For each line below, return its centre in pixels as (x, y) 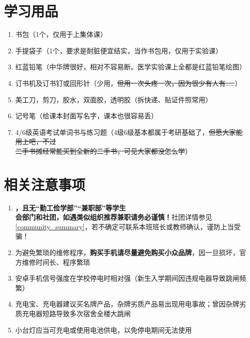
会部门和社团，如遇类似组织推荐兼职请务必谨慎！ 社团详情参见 (114, 217)
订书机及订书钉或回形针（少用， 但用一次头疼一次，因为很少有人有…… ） (128, 83)
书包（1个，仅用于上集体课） (61, 34)
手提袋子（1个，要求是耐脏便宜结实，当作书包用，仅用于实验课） (119, 50)
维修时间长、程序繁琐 (56, 262)
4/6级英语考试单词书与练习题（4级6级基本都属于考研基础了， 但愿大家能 (129, 132)
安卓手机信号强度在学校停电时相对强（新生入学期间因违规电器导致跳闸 (127, 278)
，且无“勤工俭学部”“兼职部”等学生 (70, 207)
